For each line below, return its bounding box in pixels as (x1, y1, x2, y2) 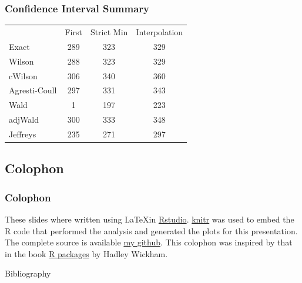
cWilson (9, 69, 38, 82)
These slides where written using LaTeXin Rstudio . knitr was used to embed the (5, 213, 294, 225)
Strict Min (90, 25, 128, 38)
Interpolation (136, 25, 183, 38)
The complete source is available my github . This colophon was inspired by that (5, 236, 293, 248)
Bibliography (5, 267, 51, 279)
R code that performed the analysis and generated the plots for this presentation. (5, 224, 298, 237)
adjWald (9, 113, 39, 126)
